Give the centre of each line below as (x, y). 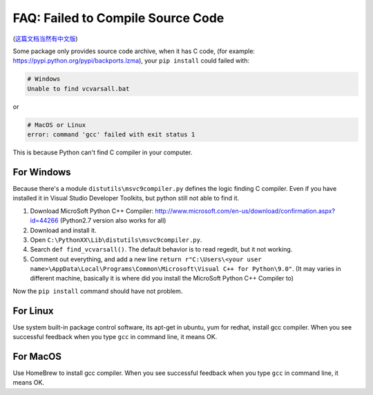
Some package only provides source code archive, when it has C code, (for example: (134, 51)
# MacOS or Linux (57, 125)
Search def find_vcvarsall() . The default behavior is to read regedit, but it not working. (161, 250)
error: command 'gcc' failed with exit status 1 (111, 135)
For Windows (42, 172)
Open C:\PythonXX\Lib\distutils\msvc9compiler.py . (116, 240)
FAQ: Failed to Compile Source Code (118, 18)
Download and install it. (63, 230)
